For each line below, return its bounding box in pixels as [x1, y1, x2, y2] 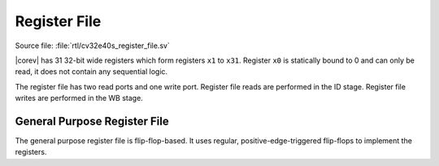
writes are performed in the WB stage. [15, 94, 144, 103]
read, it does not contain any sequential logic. [15, 67, 168, 76]
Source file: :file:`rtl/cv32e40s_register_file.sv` [15, 41, 170, 50]
